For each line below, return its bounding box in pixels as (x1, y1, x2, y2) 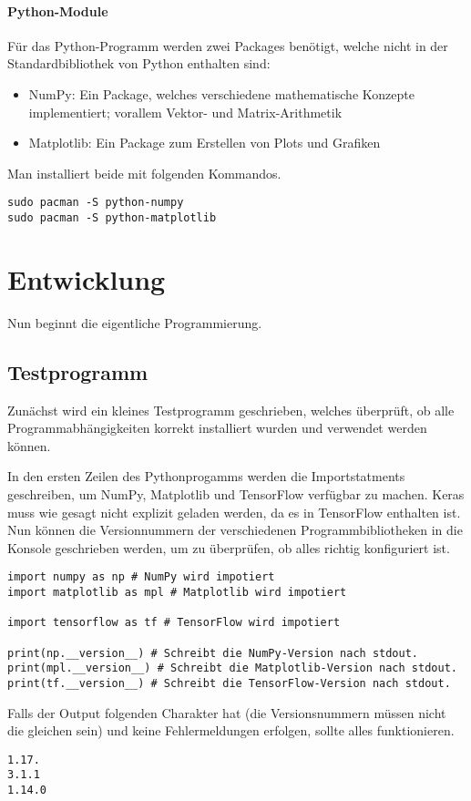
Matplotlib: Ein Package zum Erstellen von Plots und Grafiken (28, 133, 381, 152)
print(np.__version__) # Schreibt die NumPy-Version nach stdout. (7, 646, 419, 660)
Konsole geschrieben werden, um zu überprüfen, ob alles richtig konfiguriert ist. (7, 538, 450, 557)
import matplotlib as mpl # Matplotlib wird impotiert (7, 586, 347, 599)
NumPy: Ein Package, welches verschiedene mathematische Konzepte (28, 84, 415, 103)
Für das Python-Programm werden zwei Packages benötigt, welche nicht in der (7, 36, 448, 55)
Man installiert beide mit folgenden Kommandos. (7, 163, 282, 182)
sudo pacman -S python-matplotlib (7, 211, 217, 225)
